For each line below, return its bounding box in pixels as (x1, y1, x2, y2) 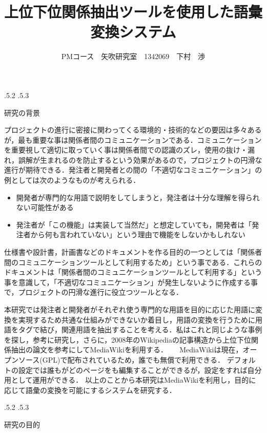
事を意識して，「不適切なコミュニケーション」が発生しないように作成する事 (4, 276, 258, 287)
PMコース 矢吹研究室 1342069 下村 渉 (61, 51, 206, 62)
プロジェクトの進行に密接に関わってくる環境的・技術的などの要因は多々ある (4, 124, 262, 135)
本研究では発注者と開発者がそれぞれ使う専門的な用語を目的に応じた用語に (4, 304, 255, 314)
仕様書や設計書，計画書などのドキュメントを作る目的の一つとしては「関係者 (4, 247, 262, 257)
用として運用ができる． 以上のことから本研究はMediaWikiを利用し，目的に (4, 374, 256, 385)
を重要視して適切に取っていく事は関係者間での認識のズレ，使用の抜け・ (4, 144, 248, 155)
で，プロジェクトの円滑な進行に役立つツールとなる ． (4, 287, 183, 297)
